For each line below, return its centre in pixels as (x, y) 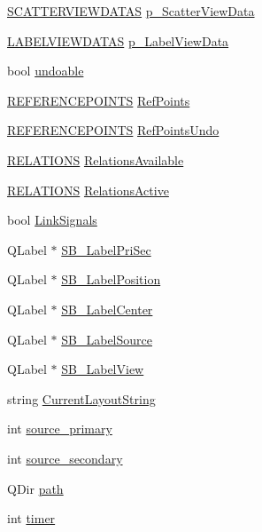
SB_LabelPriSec (106, 249)
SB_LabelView (103, 369)
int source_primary (60, 429)
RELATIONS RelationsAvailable (96, 159)
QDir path (35, 488)
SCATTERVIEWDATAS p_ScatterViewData (131, 11)
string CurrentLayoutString (81, 398)
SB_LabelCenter (107, 309)
